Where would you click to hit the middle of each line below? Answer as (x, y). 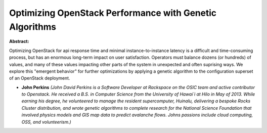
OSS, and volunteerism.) (46, 122)
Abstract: (19, 42)
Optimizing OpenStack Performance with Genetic (113, 13)
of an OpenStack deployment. (40, 78)
